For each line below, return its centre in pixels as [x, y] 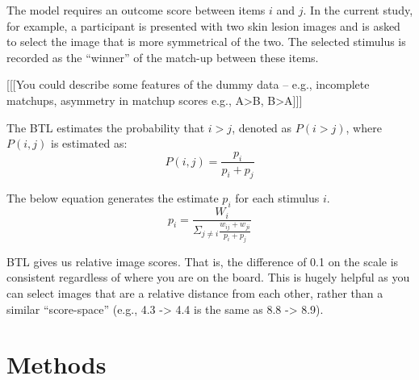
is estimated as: [89, 143]
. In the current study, [358, 10]
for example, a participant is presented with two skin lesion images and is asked [203, 25]
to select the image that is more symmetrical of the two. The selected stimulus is [206, 42]
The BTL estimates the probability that [106, 127]
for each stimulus [277, 198]
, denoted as [262, 127]
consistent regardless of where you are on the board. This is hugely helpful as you [208, 277]
